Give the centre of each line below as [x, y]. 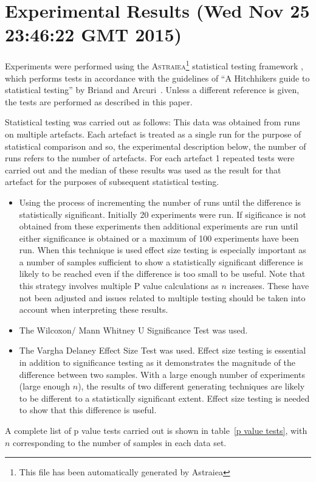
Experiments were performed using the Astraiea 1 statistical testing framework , [154, 65]
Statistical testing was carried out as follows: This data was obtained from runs [153, 122]
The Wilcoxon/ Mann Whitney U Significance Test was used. [133, 330]
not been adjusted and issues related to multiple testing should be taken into [162, 297]
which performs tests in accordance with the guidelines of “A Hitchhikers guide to [157, 78]
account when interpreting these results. [94, 309]
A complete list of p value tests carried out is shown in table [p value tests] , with [156, 430]
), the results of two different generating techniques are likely [191, 386]
